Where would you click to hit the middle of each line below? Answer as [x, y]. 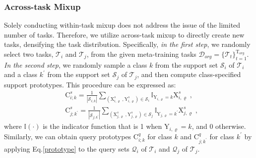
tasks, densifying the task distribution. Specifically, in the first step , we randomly [127, 44]
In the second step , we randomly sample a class [76, 64]
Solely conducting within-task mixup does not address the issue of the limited [122, 25]
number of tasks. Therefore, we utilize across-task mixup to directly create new [124, 34]
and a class [21, 74]
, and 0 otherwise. [219, 126]
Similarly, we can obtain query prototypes [68, 136]
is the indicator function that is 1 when [102, 126]
